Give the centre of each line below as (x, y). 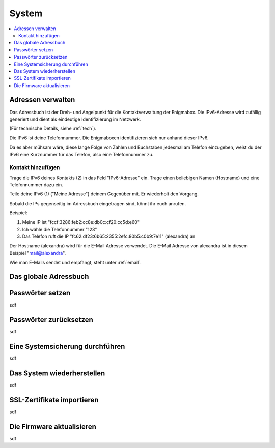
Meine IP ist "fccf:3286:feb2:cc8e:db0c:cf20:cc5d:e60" (81, 222)
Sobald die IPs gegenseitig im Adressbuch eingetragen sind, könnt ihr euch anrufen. (98, 203)
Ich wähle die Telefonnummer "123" (60, 230)
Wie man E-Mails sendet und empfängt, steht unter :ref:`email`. (76, 262)
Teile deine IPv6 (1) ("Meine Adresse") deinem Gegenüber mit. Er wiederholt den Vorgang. (104, 194)
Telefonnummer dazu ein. (36, 185)
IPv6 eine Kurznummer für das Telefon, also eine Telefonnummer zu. (81, 154)
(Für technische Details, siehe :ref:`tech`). (53, 129)
